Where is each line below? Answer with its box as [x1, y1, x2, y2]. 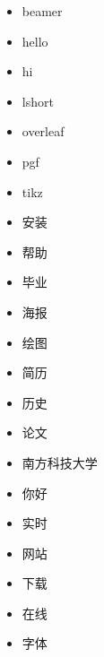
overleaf [22, 122, 65, 141]
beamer [22, 2, 63, 20]
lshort [22, 91, 54, 110]
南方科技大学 [22, 453, 98, 471]
